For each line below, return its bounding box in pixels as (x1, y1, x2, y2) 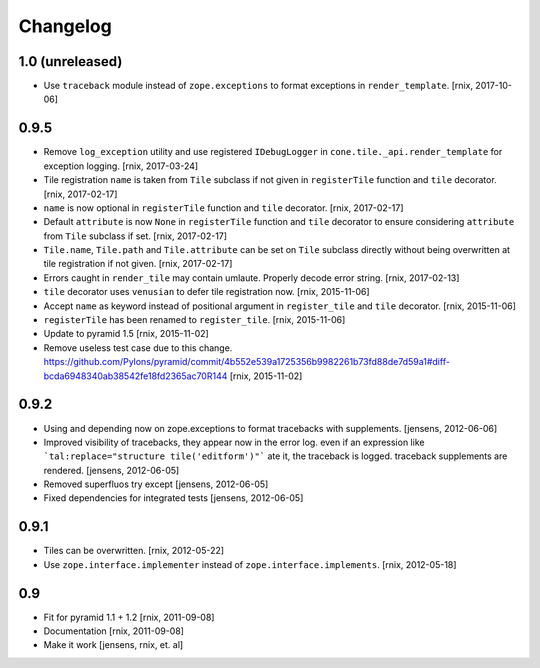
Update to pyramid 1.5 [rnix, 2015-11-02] (43, 328, 209, 340)
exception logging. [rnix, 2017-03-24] (43, 160, 199, 172)
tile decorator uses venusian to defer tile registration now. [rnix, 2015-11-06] (43, 286, 370, 298)
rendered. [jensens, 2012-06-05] (43, 464, 180, 476)
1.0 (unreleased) (18, 53, 123, 70)
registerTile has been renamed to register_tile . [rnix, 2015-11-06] (43, 314, 346, 326)
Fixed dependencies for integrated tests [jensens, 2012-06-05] (43, 492, 304, 504)
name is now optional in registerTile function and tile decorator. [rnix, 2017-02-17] (43, 201, 404, 214)
